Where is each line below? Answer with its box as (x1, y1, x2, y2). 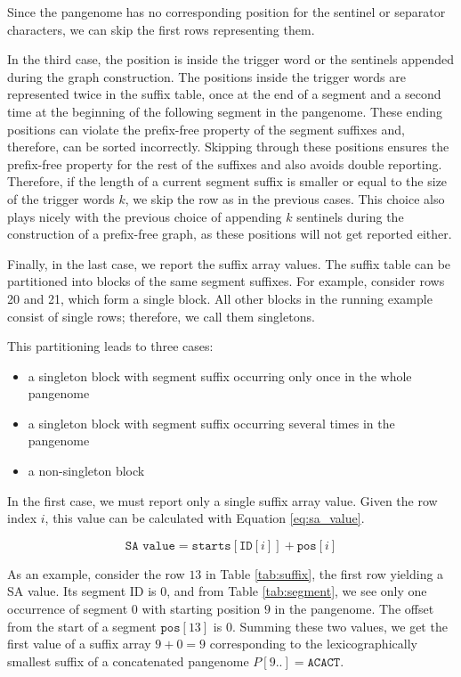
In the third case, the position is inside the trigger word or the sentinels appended (7, 50, 454, 69)
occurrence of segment (7, 600, 128, 618)
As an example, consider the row (7, 564, 185, 583)
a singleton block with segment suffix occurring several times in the (28, 413, 395, 432)
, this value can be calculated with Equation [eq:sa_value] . (44, 509, 365, 527)
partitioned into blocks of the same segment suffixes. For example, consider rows (7, 272, 445, 290)
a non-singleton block (28, 461, 145, 480)
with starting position (142, 600, 261, 618)
